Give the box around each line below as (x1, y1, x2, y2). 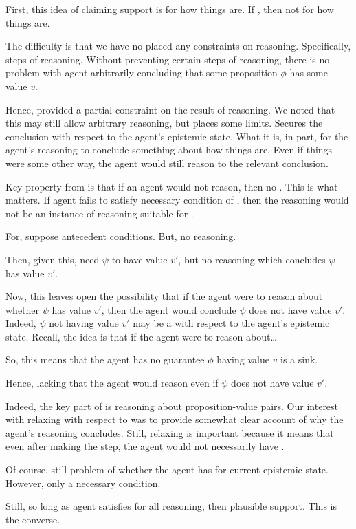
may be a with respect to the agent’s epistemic (133, 316, 330, 330)
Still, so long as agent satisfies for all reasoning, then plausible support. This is (5, 499, 337, 513)
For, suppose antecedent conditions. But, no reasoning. (5, 229, 236, 244)
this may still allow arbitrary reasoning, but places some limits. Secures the (5, 116, 323, 130)
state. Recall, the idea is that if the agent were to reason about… (5, 329, 277, 343)
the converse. (5, 512, 60, 526)
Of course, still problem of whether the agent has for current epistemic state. (5, 462, 329, 477)
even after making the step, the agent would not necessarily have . (5, 439, 285, 453)
